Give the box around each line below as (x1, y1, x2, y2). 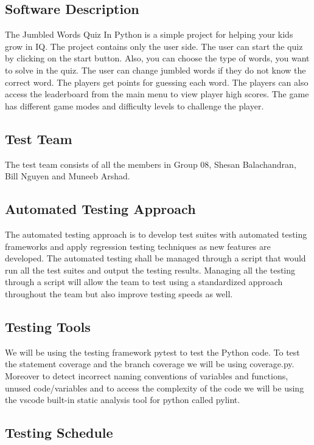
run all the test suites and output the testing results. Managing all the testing (5, 263, 296, 276)
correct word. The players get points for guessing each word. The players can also (5, 75, 309, 88)
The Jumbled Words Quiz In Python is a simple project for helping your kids (5, 28, 293, 41)
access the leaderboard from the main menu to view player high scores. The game (5, 88, 309, 100)
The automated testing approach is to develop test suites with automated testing (5, 227, 307, 240)
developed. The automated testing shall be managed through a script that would (5, 252, 306, 264)
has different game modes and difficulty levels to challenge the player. (5, 99, 264, 112)
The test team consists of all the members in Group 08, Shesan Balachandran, (5, 157, 296, 170)
